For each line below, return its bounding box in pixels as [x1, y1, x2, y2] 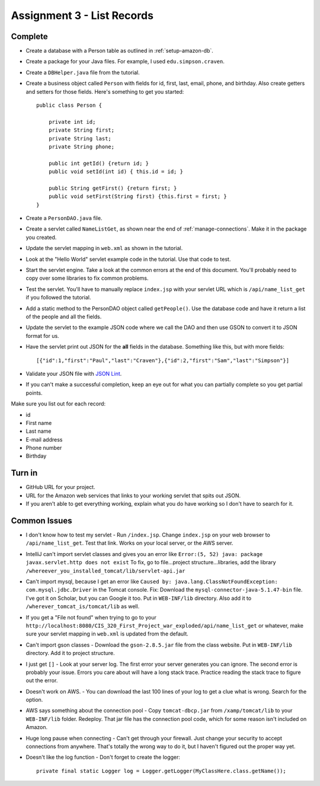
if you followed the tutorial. [25, 294, 91, 301]
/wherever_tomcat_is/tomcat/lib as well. [25, 603, 140, 610]
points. [25, 389, 43, 397]
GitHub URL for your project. [25, 484, 95, 491]
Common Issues [11, 516, 72, 526]
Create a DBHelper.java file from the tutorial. [25, 69, 140, 76]
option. [25, 696, 43, 704]
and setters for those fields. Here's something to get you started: [25, 88, 184, 95]
